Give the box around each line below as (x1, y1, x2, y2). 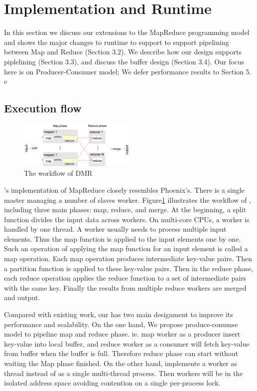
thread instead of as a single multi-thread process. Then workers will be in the (4, 368, 243, 378)
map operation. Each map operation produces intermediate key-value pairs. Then (4, 253, 252, 264)
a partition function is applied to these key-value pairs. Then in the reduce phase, (4, 263, 254, 273)
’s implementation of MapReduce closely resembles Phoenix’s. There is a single (4, 184, 245, 195)
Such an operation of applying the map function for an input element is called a (4, 243, 248, 254)
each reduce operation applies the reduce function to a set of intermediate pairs (4, 273, 247, 283)
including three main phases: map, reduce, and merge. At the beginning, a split (4, 204, 247, 215)
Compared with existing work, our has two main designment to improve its (4, 309, 233, 320)
